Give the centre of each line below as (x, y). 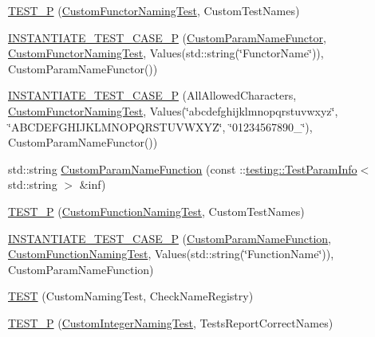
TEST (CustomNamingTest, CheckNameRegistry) (131, 296)
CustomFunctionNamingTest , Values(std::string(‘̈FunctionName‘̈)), (171, 254)
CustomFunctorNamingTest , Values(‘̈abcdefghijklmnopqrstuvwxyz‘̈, (173, 110)
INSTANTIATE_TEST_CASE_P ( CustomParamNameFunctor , (167, 37)
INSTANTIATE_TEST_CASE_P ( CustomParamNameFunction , (170, 238)
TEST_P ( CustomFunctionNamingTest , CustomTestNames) (156, 211)
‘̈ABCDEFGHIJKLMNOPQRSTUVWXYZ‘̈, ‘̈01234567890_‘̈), (160, 126)
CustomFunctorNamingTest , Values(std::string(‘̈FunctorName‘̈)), (166, 53)
